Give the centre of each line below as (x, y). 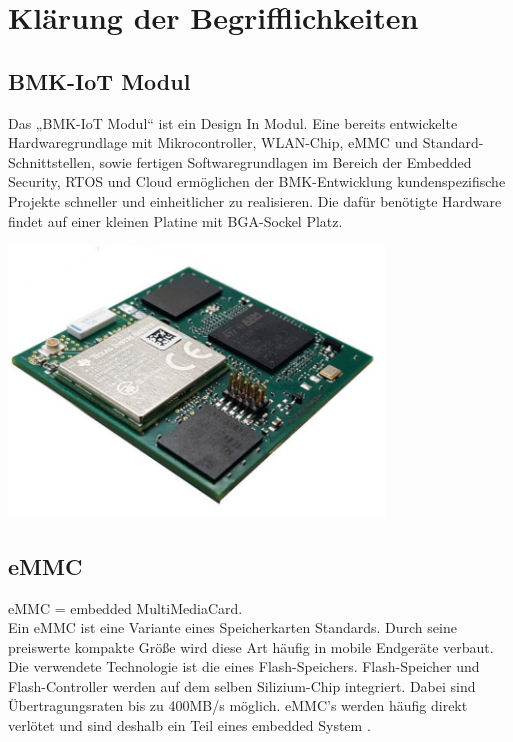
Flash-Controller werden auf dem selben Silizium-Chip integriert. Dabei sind (242, 685)
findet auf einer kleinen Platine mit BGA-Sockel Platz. (175, 220)
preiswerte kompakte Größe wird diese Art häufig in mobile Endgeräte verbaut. (251, 646)
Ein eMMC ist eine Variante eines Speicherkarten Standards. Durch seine (232, 627)
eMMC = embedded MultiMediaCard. (125, 607)
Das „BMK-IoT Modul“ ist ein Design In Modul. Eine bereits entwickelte (233, 122)
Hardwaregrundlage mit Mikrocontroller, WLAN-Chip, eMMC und (213, 142)
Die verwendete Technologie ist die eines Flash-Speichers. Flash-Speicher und (244, 666)
